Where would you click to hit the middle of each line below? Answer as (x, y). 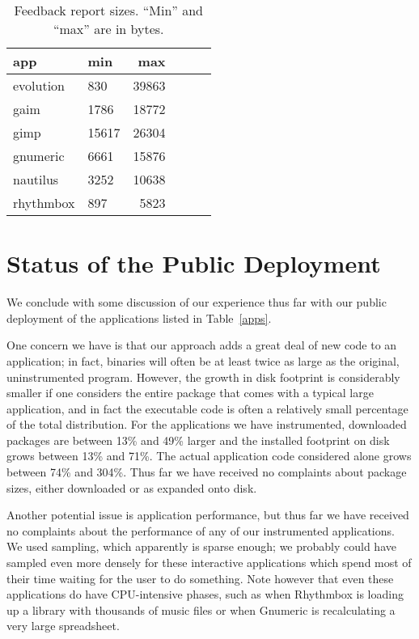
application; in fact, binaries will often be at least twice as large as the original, (203, 360)
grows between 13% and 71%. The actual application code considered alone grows (209, 456)
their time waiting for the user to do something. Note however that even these (200, 578)
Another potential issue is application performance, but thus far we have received (208, 515)
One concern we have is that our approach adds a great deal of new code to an (202, 345)
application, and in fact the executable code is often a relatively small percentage (207, 408)
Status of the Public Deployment (194, 263)
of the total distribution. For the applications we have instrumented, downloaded (207, 424)
